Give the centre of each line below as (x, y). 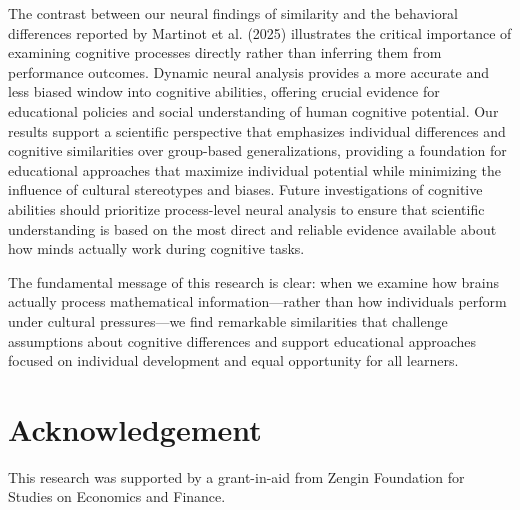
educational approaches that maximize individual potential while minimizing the (254, 169)
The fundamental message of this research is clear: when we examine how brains (253, 281)
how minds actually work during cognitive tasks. (156, 248)
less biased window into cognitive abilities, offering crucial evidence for (224, 91)
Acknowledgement (135, 428)
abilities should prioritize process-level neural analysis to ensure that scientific (246, 208)
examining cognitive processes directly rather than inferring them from (225, 52)
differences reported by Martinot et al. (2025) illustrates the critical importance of (260, 32)
